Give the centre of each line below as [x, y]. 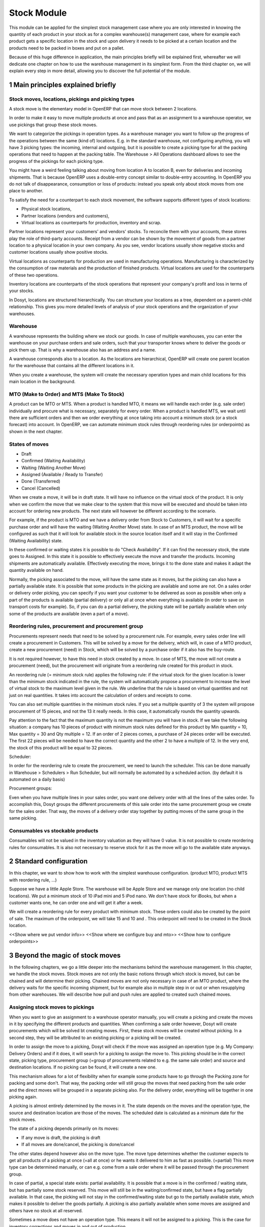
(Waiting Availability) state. [36, 540]
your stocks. [22, 291]
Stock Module [38, 13]
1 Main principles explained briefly [63, 85]
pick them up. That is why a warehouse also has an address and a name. [83, 350]
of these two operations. [34, 275]
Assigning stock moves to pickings [52, 1007]
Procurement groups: [31, 788]
